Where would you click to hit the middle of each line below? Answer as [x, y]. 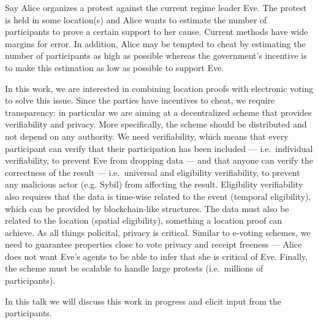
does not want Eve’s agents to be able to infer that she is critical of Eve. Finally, [157, 256]
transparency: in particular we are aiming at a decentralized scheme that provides [158, 112]
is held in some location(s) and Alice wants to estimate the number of [136, 19]
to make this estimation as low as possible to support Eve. [115, 67]
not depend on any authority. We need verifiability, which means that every [147, 136]
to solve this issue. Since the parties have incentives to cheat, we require [140, 100]
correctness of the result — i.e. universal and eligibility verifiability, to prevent [153, 172]
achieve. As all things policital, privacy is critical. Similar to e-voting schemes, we [158, 232]
